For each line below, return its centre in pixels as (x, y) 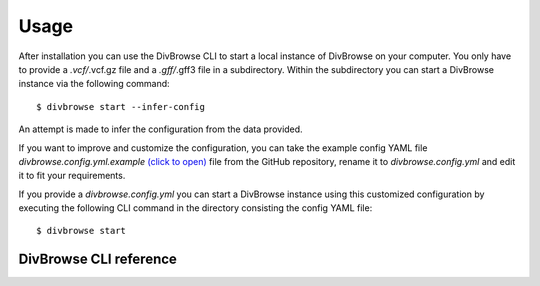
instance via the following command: (94, 84)
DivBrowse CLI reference (97, 259)
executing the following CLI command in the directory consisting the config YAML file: (195, 208)
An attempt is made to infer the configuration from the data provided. (161, 129)
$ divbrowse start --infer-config (120, 106)
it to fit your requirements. (72, 176)
